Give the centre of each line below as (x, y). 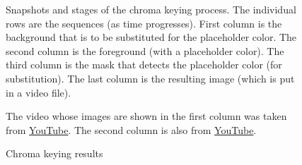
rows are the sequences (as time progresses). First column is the (144, 23)
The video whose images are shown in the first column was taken (146, 116)
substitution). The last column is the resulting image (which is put (150, 78)
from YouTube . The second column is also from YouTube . (131, 129)
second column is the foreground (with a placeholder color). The (145, 50)
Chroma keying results (54, 153)
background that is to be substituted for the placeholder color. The (151, 37)
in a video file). (39, 92)
